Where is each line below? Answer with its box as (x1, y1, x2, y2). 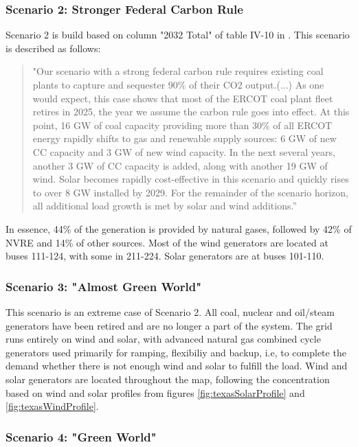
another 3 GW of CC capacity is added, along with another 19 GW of (32, 158, 328, 172)
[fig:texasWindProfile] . (5, 399, 99, 413)
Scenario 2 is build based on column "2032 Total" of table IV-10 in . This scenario (5, 27, 350, 42)
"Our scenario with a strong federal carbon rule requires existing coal (32, 64, 324, 78)
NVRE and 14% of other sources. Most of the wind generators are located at (5, 235, 328, 249)
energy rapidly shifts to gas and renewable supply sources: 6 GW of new (32, 131, 337, 146)
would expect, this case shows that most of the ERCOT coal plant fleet (32, 91, 333, 105)
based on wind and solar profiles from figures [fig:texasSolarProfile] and (5, 385, 305, 400)
